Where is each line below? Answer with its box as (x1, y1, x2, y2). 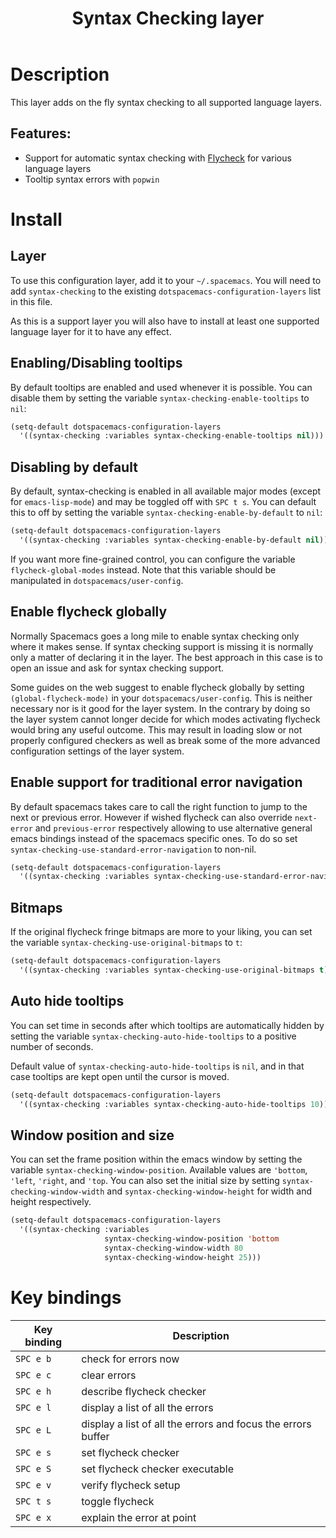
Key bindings (10, 1286, 122, 1309)
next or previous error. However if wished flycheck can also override (10, 811, 293, 823)
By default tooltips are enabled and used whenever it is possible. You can (10, 381, 313, 393)
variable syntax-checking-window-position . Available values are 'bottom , (10, 1164, 308, 1176)
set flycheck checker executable (81, 1462, 234, 1476)
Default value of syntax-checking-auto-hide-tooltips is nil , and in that (10, 1060, 305, 1072)
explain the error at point (81, 1510, 197, 1524)
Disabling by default (10, 458, 138, 476)
